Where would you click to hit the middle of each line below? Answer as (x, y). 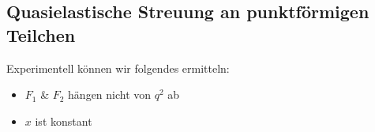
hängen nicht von (110, 94)
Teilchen (41, 34)
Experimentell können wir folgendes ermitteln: (118, 68)
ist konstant (64, 121)
